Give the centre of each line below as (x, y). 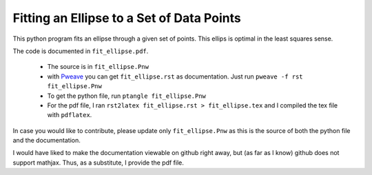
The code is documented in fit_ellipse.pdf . (81, 51)
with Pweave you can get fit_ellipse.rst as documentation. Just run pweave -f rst (175, 76)
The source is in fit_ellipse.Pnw (98, 67)
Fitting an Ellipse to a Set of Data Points (127, 18)
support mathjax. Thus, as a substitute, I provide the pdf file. (98, 163)
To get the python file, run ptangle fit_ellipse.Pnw (127, 96)
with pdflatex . (70, 115)
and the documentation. (46, 141)
